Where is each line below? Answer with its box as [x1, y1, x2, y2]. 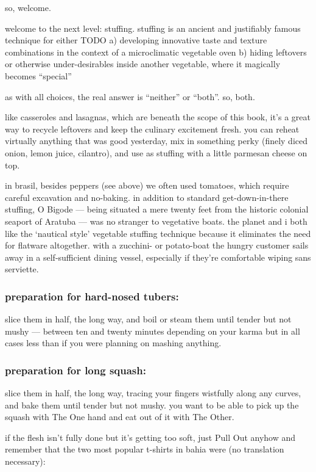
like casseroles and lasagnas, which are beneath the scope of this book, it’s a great [5, 111, 311, 123]
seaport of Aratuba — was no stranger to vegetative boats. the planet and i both [5, 214, 307, 227]
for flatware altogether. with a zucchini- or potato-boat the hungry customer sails [5, 239, 309, 252]
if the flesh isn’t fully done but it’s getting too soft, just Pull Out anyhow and [5, 430, 296, 443]
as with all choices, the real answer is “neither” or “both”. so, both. [5, 90, 255, 103]
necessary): [5, 455, 46, 468]
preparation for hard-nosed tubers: [5, 288, 179, 303]
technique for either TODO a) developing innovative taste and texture [5, 34, 267, 46]
